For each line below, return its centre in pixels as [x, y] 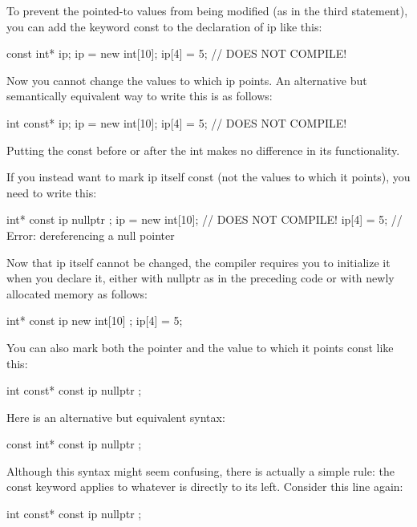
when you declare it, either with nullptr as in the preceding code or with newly [200, 278]
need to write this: [52, 192]
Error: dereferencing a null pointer [91, 235]
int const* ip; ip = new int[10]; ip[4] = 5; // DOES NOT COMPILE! [177, 122]
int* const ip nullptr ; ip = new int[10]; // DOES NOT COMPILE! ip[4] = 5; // [204, 219]
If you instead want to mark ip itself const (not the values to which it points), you [208, 177]
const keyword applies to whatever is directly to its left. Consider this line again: [205, 486]
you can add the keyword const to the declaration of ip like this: [164, 26]
